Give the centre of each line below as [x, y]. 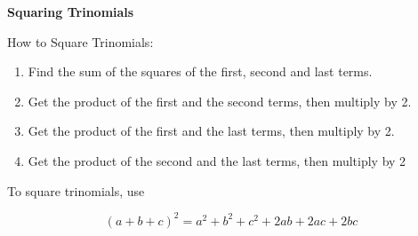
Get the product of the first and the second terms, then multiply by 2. [220, 101]
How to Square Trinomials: [80, 41]
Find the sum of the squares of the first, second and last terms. [200, 71]
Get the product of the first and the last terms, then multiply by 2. [211, 131]
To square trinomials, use [76, 190]
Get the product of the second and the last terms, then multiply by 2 [217, 160]
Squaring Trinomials [71, 12]
